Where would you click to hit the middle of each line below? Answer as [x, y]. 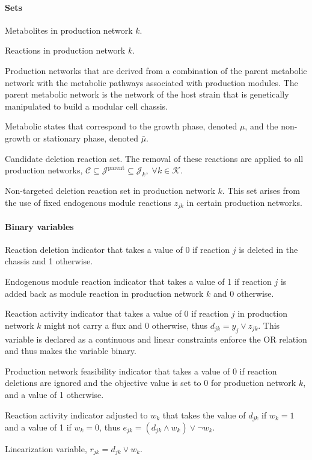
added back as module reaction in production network [104, 293]
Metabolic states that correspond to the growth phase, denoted [121, 126]
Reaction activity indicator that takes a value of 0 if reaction [117, 313]
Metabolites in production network [69, 30]
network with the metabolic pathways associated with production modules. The [151, 82]
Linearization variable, [46, 448]
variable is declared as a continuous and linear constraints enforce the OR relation [156, 339]
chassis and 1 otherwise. [49, 261]
